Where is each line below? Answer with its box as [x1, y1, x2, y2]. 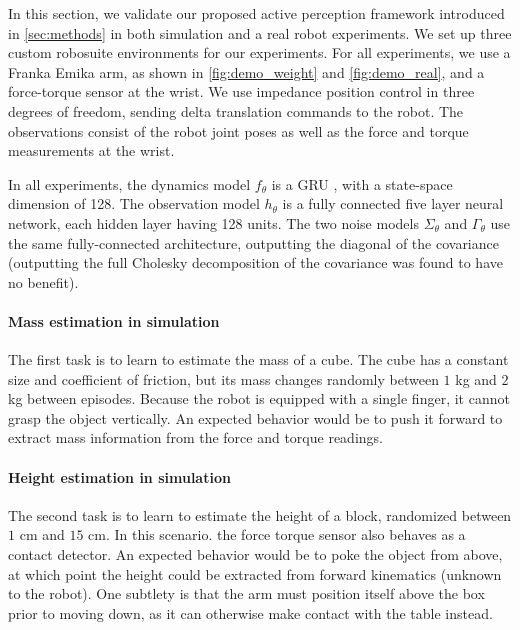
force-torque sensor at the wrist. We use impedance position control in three [8, 81, 475, 102]
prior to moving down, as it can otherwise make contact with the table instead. [8, 602, 493, 623]
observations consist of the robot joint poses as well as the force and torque [8, 120, 469, 141]
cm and [19, 524, 65, 545]
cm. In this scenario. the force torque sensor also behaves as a [88, 524, 466, 545]
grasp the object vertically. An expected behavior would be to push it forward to [8, 407, 503, 428]
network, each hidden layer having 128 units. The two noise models [8, 212, 419, 233]
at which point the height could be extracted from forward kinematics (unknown [8, 563, 502, 584]
